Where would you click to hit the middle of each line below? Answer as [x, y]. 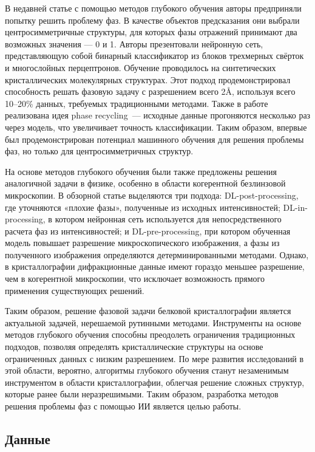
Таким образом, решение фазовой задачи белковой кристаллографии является [148, 311]
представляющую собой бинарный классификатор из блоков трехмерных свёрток [154, 56]
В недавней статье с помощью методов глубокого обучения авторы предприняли [153, 8]
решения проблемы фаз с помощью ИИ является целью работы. [123, 406]
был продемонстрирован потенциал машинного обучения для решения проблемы [154, 139]
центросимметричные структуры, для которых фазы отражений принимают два [151, 32]
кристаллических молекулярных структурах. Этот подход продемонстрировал [148, 79]
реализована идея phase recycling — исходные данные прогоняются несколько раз [158, 115]
